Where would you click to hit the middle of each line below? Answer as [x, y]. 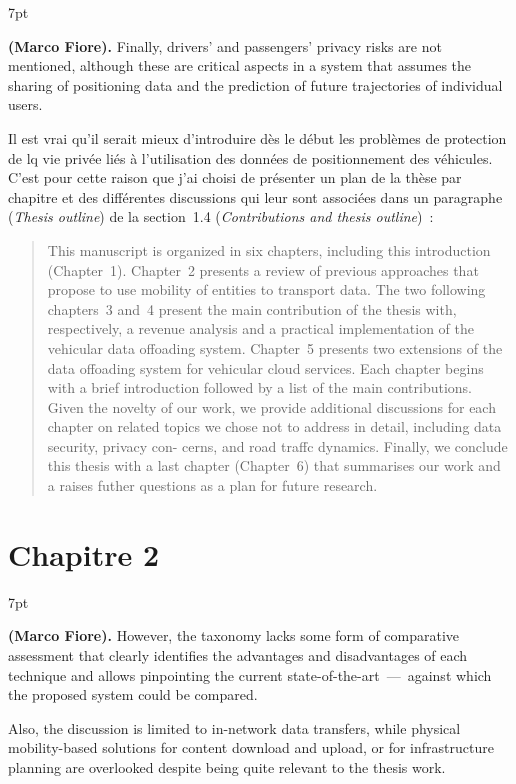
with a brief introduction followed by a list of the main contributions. [260, 387]
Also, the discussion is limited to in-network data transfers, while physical [234, 727]
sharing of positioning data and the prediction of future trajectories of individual [255, 84]
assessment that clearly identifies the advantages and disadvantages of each [238, 654]
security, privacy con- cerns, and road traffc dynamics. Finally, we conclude [277, 445]
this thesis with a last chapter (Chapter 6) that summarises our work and [274, 465]
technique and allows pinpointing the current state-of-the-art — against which [250, 674]
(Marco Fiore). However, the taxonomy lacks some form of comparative [234, 635]
